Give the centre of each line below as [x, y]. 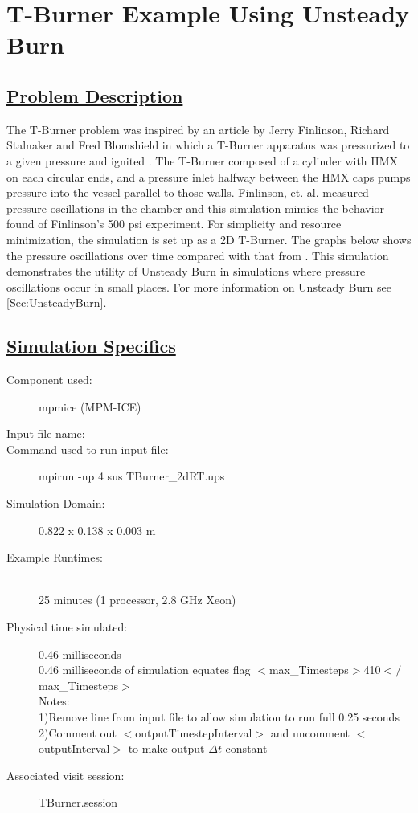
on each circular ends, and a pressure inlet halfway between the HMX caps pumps [209, 176]
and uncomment [310, 732]
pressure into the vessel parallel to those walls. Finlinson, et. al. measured [188, 192]
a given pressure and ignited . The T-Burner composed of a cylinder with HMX [203, 160]
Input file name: [46, 433]
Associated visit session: [66, 775]
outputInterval [74, 748]
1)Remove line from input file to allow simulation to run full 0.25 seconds [219, 717]
